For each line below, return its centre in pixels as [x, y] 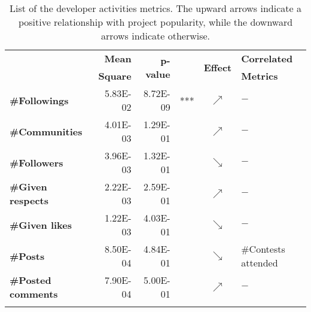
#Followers [36, 162]
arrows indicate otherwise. [155, 36]
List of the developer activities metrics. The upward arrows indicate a [155, 8]
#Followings [39, 100]
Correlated [267, 58]
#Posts [27, 256]
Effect [218, 67]
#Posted [31, 280]
